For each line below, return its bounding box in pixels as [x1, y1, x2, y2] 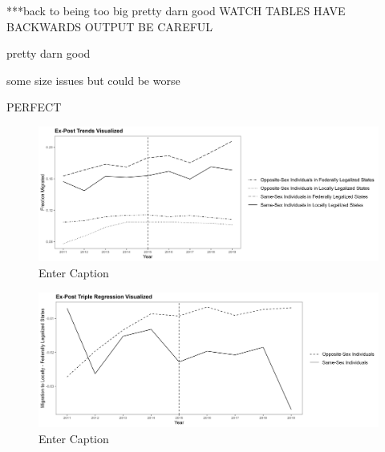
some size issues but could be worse [6, 71, 180, 88]
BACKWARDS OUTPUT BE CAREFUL [6, 18, 213, 34]
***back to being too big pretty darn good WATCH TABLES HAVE [6, 2, 346, 18]
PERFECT [6, 99, 62, 115]
